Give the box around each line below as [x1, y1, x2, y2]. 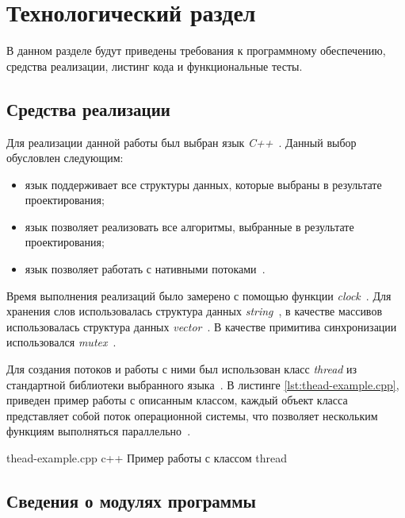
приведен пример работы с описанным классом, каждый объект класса [6, 392, 348, 408]
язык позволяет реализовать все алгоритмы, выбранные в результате [25, 218, 354, 234]
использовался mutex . [6, 334, 117, 350]
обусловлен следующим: [6, 149, 124, 166]
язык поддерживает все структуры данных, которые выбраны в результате [25, 176, 382, 192]
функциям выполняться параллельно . [6, 423, 191, 439]
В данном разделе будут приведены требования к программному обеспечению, [6, 42, 386, 59]
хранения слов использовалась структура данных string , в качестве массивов [6, 303, 382, 319]
